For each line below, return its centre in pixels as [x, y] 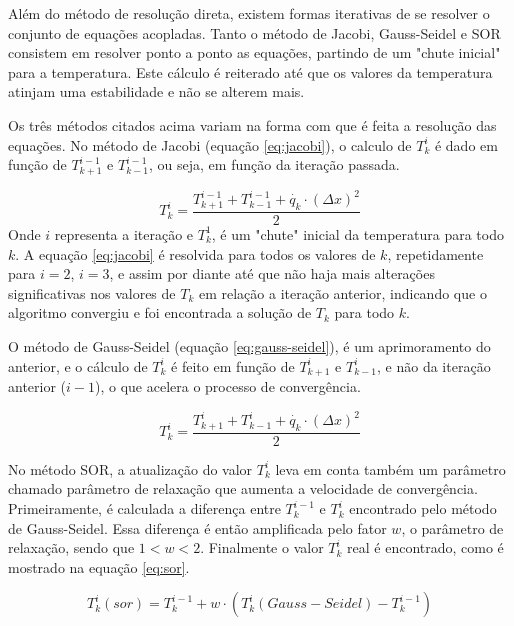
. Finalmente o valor [262, 547]
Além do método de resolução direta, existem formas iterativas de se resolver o [249, 13]
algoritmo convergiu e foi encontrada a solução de [160, 312]
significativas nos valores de [92, 292]
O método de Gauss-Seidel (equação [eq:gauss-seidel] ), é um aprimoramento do [249, 345]
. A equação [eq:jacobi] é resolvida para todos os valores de [195, 253]
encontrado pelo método [423, 508]
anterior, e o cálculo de [78, 365]
